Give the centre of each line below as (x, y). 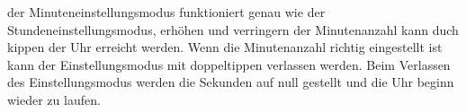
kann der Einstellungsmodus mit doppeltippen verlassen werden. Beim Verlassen (229, 64)
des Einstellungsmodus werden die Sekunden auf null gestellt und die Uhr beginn (231, 82)
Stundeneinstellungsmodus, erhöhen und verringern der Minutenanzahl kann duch (233, 29)
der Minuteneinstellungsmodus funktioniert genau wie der (166, 12)
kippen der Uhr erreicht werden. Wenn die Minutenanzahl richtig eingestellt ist (225, 47)
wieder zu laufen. (54, 99)
